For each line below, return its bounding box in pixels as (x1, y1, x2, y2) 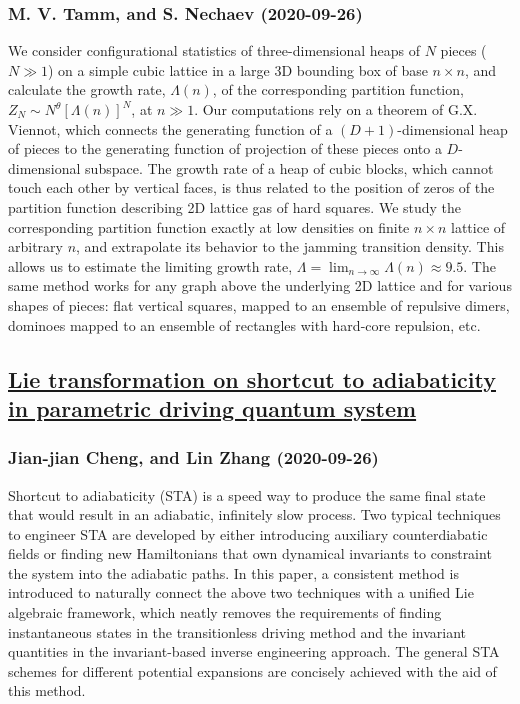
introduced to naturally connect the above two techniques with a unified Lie (8, 582, 474, 603)
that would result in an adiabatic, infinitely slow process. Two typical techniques (8, 504, 501, 525)
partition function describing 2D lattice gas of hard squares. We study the (8, 196, 462, 217)
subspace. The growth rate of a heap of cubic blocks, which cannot (85, 157, 494, 178)
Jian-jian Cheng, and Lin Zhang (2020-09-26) (8, 445, 379, 470)
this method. (8, 680, 86, 701)
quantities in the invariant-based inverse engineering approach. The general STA (8, 641, 500, 662)
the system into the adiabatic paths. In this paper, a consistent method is (8, 562, 459, 583)
